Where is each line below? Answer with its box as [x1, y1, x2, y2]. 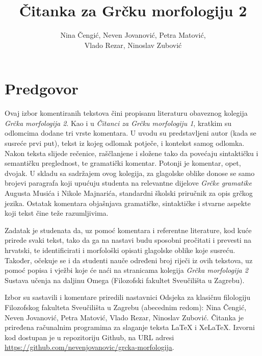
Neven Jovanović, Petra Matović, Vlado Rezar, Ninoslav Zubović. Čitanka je [5, 312, 244, 322]
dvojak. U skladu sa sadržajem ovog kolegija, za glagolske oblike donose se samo [5, 167, 255, 178]
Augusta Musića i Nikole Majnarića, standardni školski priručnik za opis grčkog [5, 188, 253, 198]
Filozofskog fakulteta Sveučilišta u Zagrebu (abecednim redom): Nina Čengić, [5, 301, 247, 312]
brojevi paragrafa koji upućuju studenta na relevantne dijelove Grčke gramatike [5, 177, 252, 188]
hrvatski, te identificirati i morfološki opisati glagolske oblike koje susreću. [5, 244, 235, 255]
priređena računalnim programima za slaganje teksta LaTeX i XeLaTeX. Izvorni [5, 322, 255, 333]
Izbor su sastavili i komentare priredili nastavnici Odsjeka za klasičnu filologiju [5, 292, 251, 302]
